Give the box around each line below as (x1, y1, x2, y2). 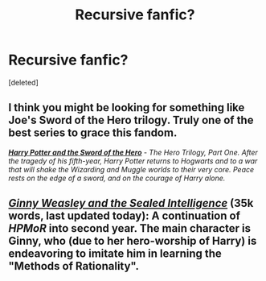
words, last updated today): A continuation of (8, 209, 241, 223)
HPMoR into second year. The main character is (8, 221, 252, 235)
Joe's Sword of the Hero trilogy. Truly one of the (8, 114, 254, 127)
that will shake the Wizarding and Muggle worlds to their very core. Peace (8, 164, 255, 174)
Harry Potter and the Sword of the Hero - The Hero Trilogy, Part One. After (8, 147, 259, 157)
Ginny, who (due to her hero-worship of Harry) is (8, 234, 257, 248)
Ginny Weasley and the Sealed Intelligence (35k (8, 196, 254, 210)
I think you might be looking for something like (8, 101, 245, 114)
